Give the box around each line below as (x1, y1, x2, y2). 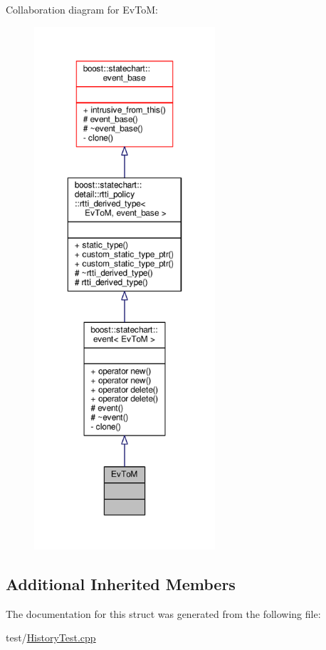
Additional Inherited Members (6, 572, 236, 594)
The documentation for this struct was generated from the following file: (6, 606, 321, 621)
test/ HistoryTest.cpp (6, 630, 96, 645)
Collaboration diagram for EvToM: (6, 2, 158, 16)
